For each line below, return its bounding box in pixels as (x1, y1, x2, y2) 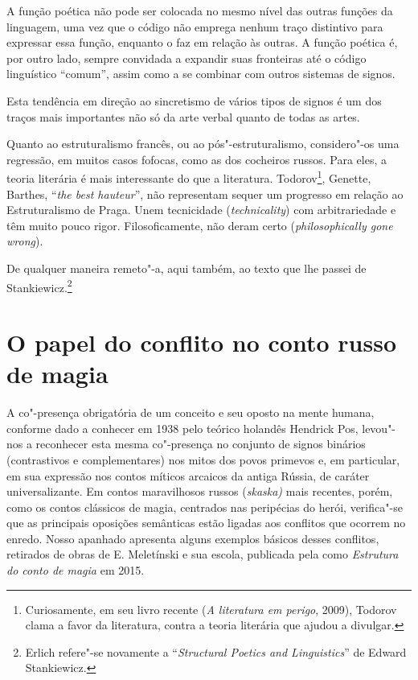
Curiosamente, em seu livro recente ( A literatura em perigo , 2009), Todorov (25, 600, 397, 617)
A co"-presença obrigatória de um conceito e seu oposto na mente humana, (6, 404, 375, 421)
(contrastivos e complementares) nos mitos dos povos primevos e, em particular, (6, 451, 400, 468)
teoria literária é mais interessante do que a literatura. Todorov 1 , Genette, (6, 167, 371, 186)
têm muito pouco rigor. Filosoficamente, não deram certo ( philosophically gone (6, 216, 393, 233)
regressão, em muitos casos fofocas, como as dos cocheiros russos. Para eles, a (6, 150, 387, 167)
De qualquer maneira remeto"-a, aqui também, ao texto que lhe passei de (6, 259, 367, 276)
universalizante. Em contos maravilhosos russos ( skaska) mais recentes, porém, (6, 483, 393, 500)
